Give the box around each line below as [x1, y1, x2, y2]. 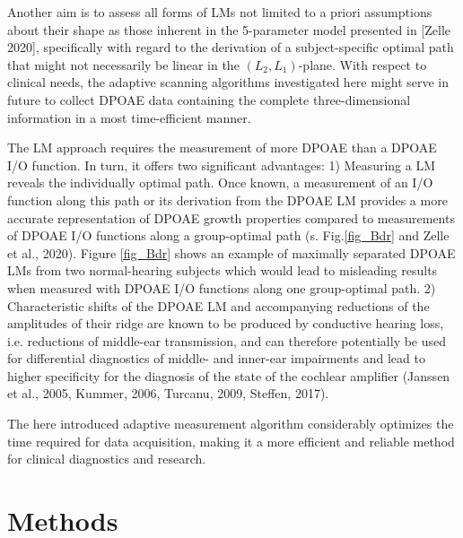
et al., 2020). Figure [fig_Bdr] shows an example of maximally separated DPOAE [7, 243, 456, 262]
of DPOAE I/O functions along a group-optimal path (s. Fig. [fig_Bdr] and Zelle [7, 226, 450, 245]
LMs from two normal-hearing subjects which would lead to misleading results [7, 261, 438, 280]
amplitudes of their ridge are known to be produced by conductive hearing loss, [7, 314, 444, 333]
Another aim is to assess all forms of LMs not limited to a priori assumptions [7, 3, 432, 21]
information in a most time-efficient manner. [7, 108, 251, 126]
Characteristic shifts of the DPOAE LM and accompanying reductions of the [7, 296, 430, 315]
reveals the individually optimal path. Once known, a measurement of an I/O [7, 173, 433, 192]
